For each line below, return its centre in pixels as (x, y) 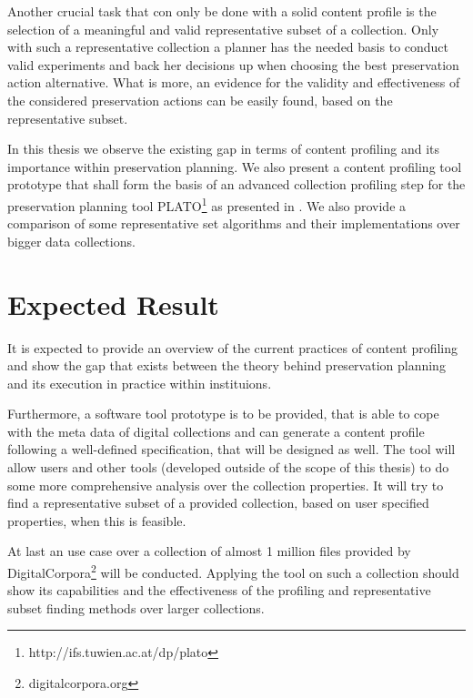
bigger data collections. (71, 241)
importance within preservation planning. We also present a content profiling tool (235, 166)
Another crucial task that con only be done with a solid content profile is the (222, 11)
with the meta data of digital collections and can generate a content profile (216, 431)
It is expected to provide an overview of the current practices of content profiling (233, 347)
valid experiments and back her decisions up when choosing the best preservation (233, 64)
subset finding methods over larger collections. (136, 607)
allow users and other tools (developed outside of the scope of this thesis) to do (228, 467)
